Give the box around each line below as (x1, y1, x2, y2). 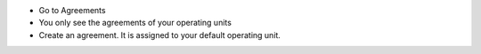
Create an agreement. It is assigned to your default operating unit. (38, 29, 281, 40)
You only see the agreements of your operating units (38, 18, 232, 28)
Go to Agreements (38, 5, 106, 15)
